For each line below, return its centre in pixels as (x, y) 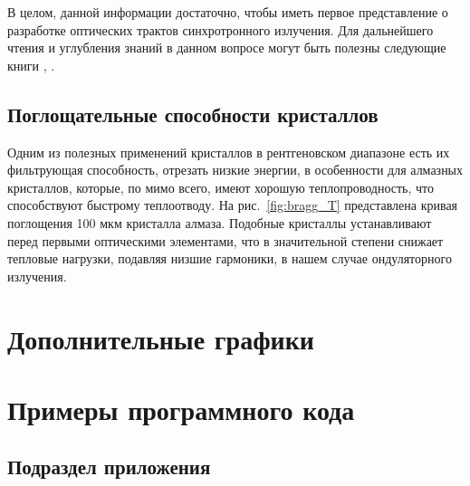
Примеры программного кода (181, 409)
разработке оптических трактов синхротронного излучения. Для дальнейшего (221, 29)
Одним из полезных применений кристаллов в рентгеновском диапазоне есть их (229, 152)
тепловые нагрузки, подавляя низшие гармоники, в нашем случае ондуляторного (230, 258)
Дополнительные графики (161, 338)
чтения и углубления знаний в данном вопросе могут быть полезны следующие (227, 48)
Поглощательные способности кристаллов (193, 114)
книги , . (31, 65)
